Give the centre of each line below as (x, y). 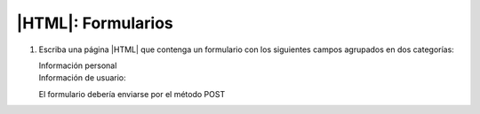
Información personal (78, 65)
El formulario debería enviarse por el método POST (132, 94)
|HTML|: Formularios (95, 23)
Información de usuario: (82, 78)
